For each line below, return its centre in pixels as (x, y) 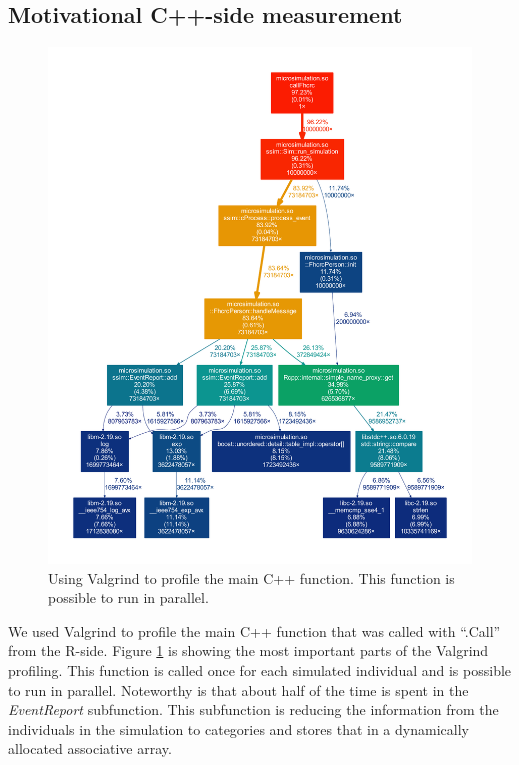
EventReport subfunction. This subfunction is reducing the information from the (253, 709)
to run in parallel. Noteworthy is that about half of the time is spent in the (238, 689)
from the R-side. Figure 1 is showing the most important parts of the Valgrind (248, 650)
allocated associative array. (90, 748)
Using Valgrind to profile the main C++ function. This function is (251, 577)
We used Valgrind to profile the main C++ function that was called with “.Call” (254, 630)
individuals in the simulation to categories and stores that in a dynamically (238, 728)
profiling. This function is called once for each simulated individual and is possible (260, 670)
